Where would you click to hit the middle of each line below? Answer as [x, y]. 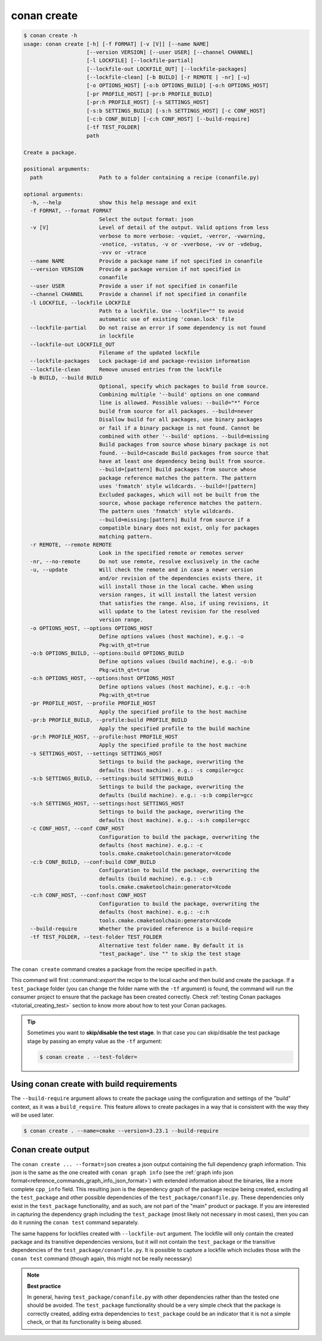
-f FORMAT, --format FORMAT [71, 211]
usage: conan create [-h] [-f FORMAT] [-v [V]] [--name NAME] [116, 44]
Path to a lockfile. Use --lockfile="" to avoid [171, 311]
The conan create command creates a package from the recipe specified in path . [114, 969]
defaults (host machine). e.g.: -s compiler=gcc [171, 770]
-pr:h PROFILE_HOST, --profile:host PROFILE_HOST [104, 736]
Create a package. [50, 152]
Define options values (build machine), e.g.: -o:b [176, 662]
